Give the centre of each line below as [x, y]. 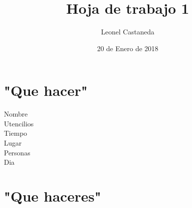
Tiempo [16, 133]
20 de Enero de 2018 [128, 48]
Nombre [16, 114]
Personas [17, 152]
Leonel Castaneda [128, 32]
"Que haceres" [53, 196]
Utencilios [19, 123]
